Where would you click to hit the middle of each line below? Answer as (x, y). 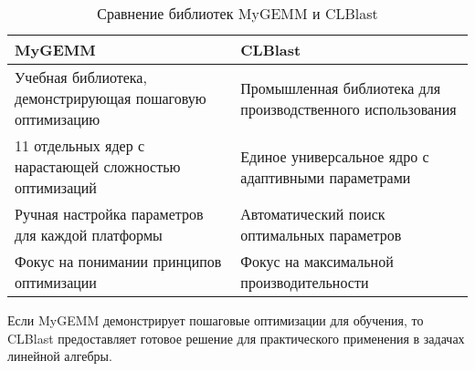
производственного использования (348, 108)
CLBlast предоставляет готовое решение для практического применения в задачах (236, 338)
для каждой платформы (89, 235)
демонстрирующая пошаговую (111, 98)
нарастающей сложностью (98, 166)
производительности (305, 282)
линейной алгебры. (60, 356)
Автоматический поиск (313, 214)
